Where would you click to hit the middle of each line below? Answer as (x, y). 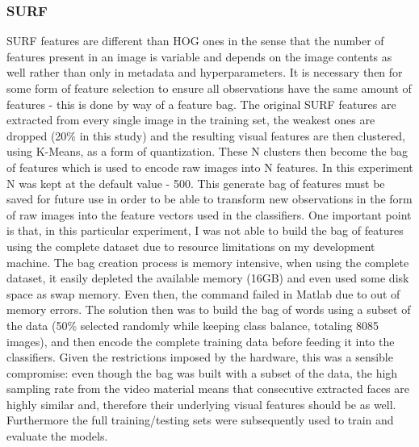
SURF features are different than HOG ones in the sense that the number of (195, 41)
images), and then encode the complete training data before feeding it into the (201, 341)
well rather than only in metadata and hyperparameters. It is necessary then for (205, 72)
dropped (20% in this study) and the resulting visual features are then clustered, (206, 135)
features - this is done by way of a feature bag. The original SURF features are (201, 104)
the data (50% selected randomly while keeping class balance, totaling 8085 (193, 325)
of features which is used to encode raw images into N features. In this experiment (210, 167)
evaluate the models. (57, 436)
